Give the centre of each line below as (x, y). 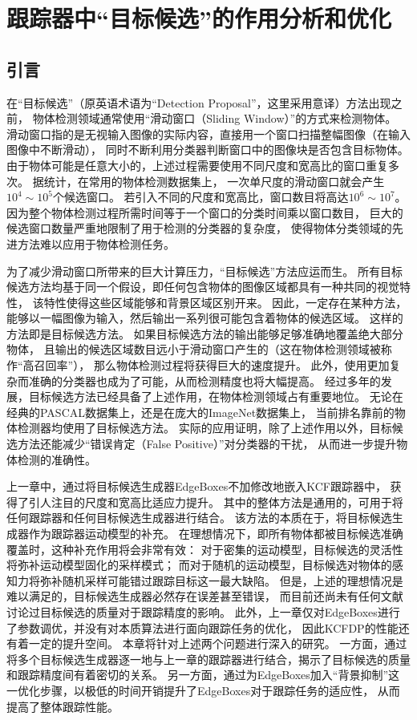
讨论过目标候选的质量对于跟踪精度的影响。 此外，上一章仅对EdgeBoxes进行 (203, 611)
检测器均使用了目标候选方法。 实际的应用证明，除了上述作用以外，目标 (204, 428)
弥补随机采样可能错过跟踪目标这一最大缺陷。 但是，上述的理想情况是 (221, 580)
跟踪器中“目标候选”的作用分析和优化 (199, 18)
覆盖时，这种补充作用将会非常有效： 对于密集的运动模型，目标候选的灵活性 (205, 549)
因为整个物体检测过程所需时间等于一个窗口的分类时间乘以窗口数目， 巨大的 (205, 212)
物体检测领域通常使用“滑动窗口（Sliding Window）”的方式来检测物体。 (215, 118)
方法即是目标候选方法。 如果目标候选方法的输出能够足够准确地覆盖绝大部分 (205, 333)
